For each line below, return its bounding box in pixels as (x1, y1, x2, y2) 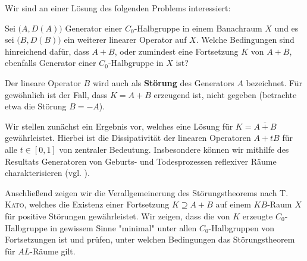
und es (274, 21, 299, 34)
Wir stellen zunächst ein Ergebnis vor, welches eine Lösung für (5, 120, 233, 132)
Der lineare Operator (5, 76, 81, 89)
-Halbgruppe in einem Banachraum (134, 21, 262, 34)
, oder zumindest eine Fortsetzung (114, 45, 239, 57)
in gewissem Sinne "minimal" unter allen (50, 221, 197, 234)
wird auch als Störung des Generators (92, 76, 234, 89)
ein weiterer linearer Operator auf (64, 33, 187, 46)
